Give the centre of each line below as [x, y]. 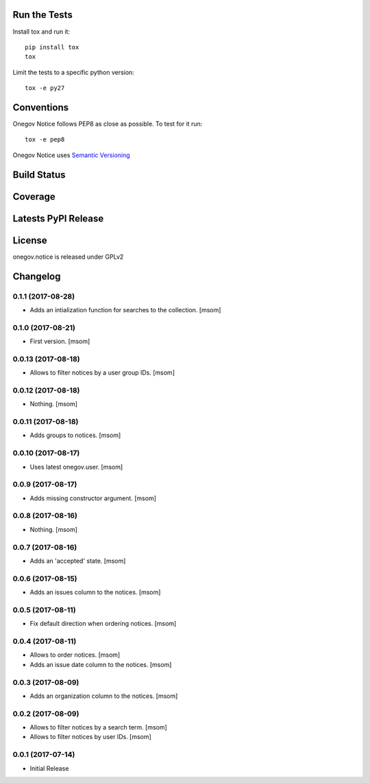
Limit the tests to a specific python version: [74, 72]
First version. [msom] [60, 341]
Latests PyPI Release [58, 219]
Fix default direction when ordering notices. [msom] [103, 624]
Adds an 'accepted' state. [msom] [78, 561]
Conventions [41, 107]
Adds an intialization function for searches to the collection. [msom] [125, 309]
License [30, 240]
